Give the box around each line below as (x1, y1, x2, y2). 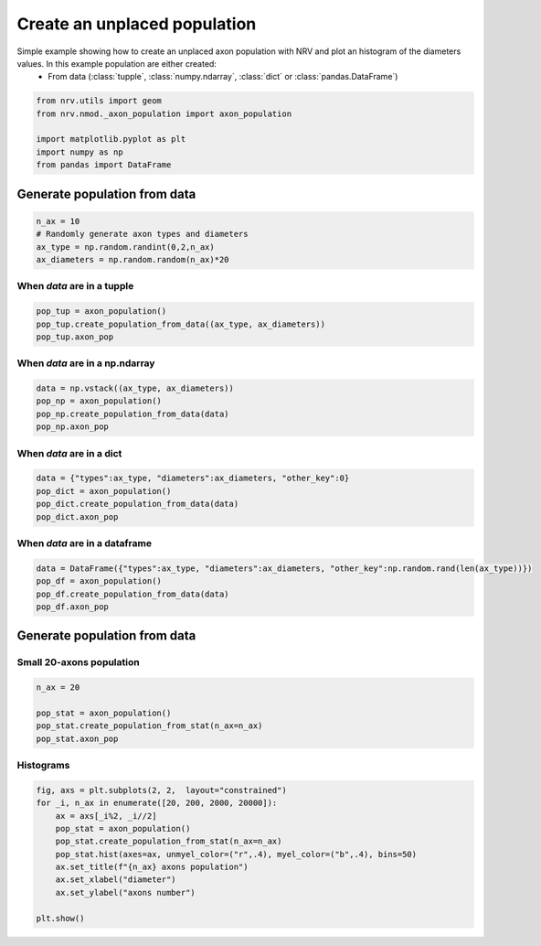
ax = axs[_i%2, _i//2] (55, 811, 157, 821)
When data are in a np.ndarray (16, 357, 155, 370)
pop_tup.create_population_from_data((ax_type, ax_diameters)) (36, 318, 326, 329)
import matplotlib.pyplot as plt (36, 134, 186, 145)
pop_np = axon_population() (36, 396, 162, 406)
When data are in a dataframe (16, 536, 153, 549)
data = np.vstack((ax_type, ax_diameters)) (36, 383, 235, 393)
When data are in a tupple (16, 280, 134, 293)
